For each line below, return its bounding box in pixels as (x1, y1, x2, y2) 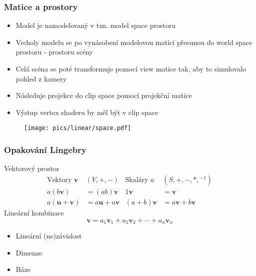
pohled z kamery (15, 73, 67, 83)
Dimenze (15, 247, 42, 257)
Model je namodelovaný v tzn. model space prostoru (15, 20, 176, 30)
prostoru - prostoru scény (15, 46, 93, 57)
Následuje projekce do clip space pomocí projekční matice (15, 90, 192, 100)
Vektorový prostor (4, 163, 59, 173)
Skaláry (125, 176, 148, 183)
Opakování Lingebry (4, 143, 87, 155)
